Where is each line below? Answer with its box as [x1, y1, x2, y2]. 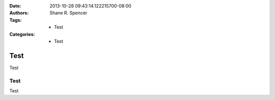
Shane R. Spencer [49, 10, 88, 16]
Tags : [9, 17, 22, 23]
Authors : [9, 10, 29, 16]
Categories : [9, 31, 35, 37]
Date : [9, 3, 21, 9]
